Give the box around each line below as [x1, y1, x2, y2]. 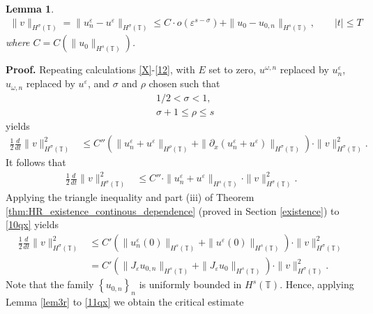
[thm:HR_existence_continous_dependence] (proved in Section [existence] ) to [6, 203, 340, 218]
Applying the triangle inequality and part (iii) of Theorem [6, 190, 254, 204]
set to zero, [208, 62, 257, 77]
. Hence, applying [280, 277, 354, 292]
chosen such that [149, 76, 220, 91]
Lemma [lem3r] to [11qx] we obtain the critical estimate [6, 294, 244, 308]
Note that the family [6, 277, 94, 292]
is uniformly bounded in [139, 277, 242, 292]
